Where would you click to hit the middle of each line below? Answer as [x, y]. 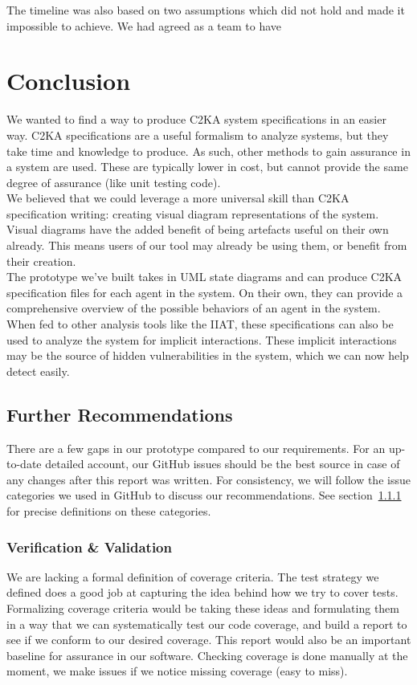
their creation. [41, 261]
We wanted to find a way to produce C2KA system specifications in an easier [196, 119]
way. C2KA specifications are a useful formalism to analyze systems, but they [198, 135]
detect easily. [38, 371]
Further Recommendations [120, 414]
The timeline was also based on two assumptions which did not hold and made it [206, 10]
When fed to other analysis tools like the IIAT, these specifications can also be [200, 324]
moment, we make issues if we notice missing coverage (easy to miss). [177, 671]
